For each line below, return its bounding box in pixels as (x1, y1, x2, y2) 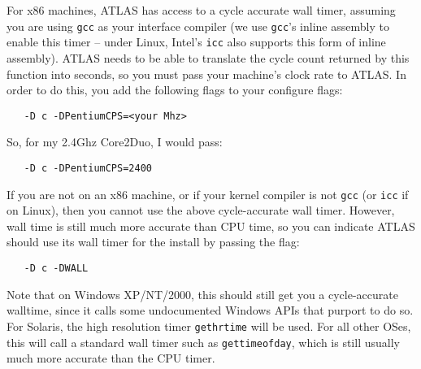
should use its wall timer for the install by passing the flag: (7, 233, 300, 250)
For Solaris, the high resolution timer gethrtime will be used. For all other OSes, (7, 317, 411, 334)
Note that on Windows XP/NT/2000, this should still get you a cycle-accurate (7, 285, 398, 302)
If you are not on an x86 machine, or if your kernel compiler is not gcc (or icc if (7, 185, 409, 202)
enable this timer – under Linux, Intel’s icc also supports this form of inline (7, 33, 386, 50)
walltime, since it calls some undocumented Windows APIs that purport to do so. (7, 302, 414, 319)
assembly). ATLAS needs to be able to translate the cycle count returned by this (7, 49, 410, 66)
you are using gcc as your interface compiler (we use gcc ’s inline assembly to (7, 17, 389, 34)
